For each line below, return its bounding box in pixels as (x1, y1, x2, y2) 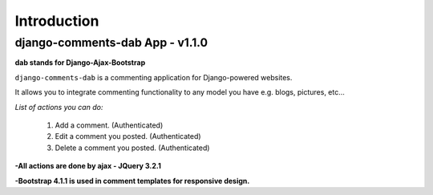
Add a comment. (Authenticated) (55, 120, 164, 130)
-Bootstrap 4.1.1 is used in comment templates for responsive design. (14, 176, 250, 185)
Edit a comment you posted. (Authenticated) (55, 132, 201, 141)
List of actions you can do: (14, 102, 103, 112)
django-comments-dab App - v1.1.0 (14, 35, 208, 50)
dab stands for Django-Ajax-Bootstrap (14, 58, 146, 67)
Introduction (14, 12, 99, 30)
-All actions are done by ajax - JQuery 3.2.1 (14, 161, 162, 171)
